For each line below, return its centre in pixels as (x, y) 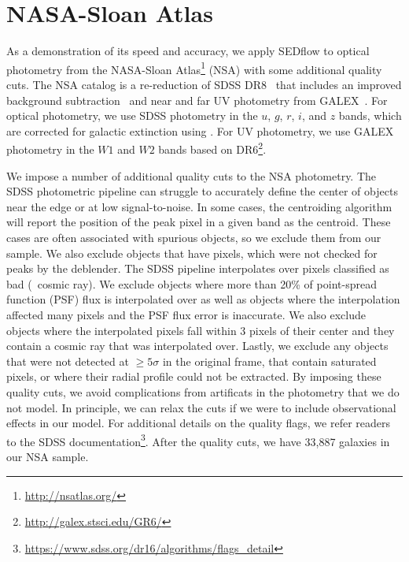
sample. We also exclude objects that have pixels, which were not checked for (192, 253)
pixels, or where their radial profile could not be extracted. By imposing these (194, 376)
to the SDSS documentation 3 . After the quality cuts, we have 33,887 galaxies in (198, 440)
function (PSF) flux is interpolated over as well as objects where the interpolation (203, 299)
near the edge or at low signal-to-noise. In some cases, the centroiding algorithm (199, 206)
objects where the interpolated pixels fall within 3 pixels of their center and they (201, 330)
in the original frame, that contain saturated (269, 361)
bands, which (370, 115)
